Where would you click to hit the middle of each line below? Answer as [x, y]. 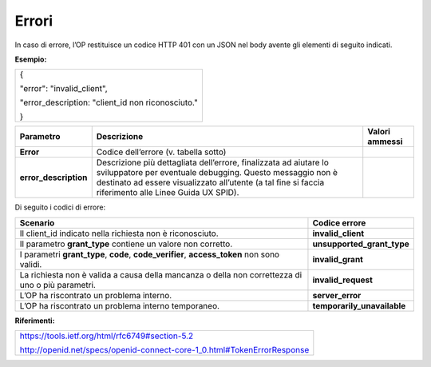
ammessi [385, 142]
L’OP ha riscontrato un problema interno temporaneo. [119, 305]
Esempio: [31, 59]
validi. [31, 264]
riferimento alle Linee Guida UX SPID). [168, 193]
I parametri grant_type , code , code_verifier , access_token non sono [149, 254]
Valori [379, 132]
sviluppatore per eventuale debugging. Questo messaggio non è [217, 173]
